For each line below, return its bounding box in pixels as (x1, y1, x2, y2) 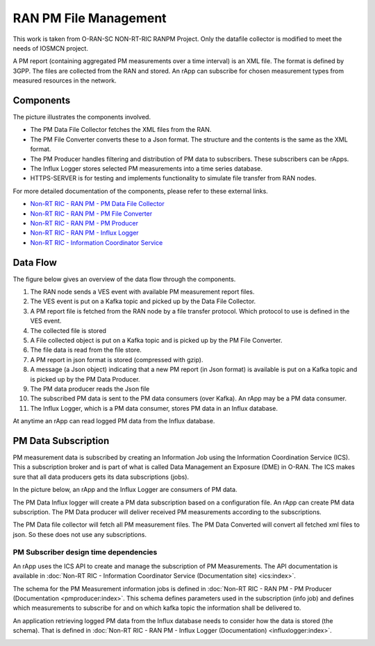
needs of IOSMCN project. (12, 44, 88, 52)
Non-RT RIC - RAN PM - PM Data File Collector (30, 200, 165, 208)
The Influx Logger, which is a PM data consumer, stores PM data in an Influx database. (30, 404, 278, 412)
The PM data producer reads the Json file (30, 384, 150, 393)
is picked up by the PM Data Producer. (30, 375, 140, 383)
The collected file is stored (30, 326, 107, 334)
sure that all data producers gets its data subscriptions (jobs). (12, 473, 190, 481)
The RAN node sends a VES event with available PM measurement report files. (30, 288, 255, 296)
